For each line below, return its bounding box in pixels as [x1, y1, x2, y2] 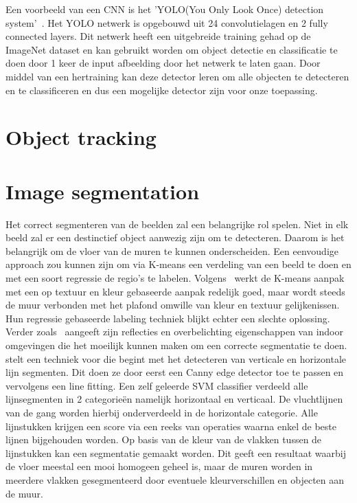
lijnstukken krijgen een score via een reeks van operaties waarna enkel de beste [5, 418, 336, 433]
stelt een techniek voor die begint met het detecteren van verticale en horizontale [5, 351, 347, 366]
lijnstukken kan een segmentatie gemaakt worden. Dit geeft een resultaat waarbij [5, 445, 346, 460]
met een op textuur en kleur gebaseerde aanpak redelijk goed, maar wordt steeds [5, 284, 345, 298]
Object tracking [5, 123, 157, 151]
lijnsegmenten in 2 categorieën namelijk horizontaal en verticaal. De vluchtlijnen [5, 392, 343, 406]
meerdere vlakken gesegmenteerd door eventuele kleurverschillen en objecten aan [5, 472, 345, 487]
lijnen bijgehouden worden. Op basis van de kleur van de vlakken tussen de [5, 432, 322, 447]
